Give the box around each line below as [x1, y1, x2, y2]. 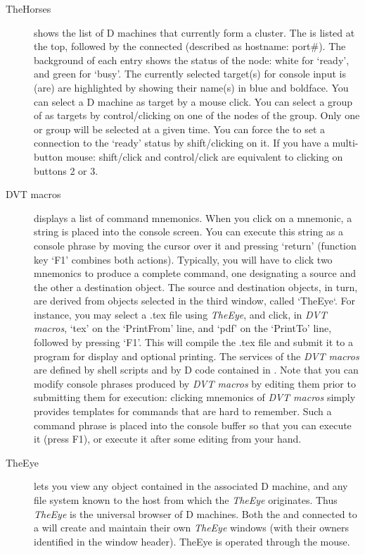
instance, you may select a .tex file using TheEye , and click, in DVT [34, 307, 327, 321]
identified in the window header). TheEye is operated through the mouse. [34, 534, 350, 548]
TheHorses [6, 1, 51, 16]
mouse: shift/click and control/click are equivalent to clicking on [65, 149, 343, 164]
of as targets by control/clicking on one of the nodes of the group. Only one [34, 108, 360, 123]
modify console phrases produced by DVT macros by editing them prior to [34, 376, 356, 390]
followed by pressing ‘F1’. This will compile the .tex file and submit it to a [34, 335, 353, 350]
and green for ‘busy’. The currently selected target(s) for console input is [34, 66, 346, 81]
